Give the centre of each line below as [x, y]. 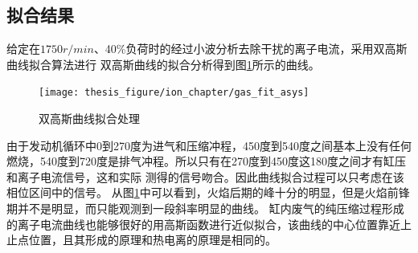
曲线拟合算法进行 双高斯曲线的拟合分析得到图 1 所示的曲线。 [163, 64]
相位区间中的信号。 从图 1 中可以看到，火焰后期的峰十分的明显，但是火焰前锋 [208, 192]
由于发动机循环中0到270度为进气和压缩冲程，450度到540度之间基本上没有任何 [209, 145]
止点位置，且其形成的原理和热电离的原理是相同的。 [141, 240]
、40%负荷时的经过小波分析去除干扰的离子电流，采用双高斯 [250, 49]
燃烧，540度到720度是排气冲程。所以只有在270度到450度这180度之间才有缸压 [206, 161]
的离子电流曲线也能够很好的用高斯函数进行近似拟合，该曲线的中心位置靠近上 [209, 224]
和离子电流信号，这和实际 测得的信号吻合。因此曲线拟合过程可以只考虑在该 [205, 176]
